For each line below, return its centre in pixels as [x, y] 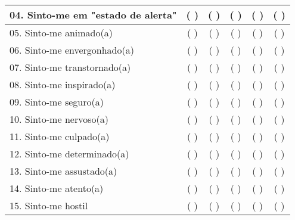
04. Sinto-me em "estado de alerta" [93, 15]
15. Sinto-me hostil [49, 205]
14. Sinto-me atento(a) [57, 188]
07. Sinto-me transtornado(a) [70, 67]
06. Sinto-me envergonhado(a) [72, 50]
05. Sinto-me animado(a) [61, 32]
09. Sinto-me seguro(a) [57, 102]
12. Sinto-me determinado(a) [69, 154]
